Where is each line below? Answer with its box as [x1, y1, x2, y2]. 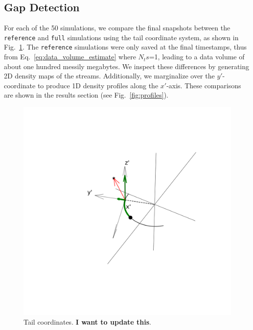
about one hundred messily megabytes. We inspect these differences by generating [4, 61, 250, 71]
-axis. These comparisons [166, 80, 241, 90]
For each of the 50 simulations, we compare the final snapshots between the [4, 23, 230, 33]
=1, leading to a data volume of [149, 51, 245, 62]
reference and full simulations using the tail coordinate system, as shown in [4, 32, 239, 42]
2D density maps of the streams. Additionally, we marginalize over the [4, 71, 215, 81]
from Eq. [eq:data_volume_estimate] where [4, 51, 136, 62]
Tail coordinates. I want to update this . [23, 316, 151, 327]
